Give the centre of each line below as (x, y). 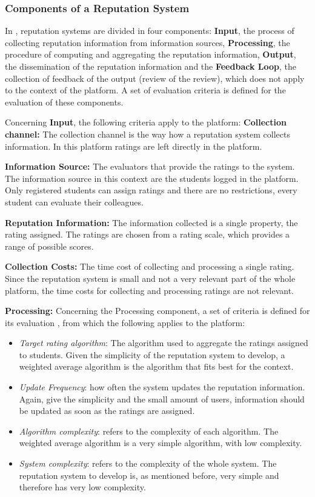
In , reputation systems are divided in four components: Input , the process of (150, 31)
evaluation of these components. (64, 102)
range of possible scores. (49, 246)
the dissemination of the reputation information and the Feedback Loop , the (151, 66)
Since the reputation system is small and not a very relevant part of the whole (150, 278)
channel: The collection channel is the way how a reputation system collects (148, 134)
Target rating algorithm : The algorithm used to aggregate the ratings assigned (164, 343)
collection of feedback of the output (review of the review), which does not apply (155, 78)
